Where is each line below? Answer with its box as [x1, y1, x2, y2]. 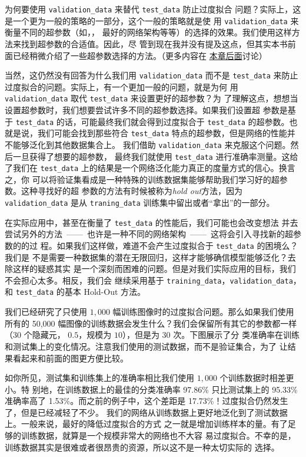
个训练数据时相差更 [219, 371, 294, 384]
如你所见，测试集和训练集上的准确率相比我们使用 [5, 371, 194, 384]
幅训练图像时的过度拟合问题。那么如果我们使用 [112, 305, 294, 318]
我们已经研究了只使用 [5, 305, 87, 318]
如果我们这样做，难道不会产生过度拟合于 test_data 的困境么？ [56, 239, 298, 251]
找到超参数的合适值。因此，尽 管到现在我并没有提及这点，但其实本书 [21, 37, 288, 50]
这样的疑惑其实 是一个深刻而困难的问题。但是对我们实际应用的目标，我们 [12, 262, 296, 275]
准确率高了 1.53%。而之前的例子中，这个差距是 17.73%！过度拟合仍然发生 [5, 394, 288, 407]
